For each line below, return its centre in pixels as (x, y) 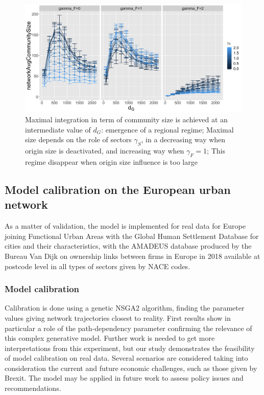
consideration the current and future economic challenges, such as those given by (131, 368)
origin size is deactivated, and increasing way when (105, 151)
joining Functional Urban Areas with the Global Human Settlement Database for (132, 236)
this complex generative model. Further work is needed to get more (110, 338)
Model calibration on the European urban (118, 189)
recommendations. (33, 388)
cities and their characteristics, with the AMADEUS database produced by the (128, 246)
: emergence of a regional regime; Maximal (167, 129)
